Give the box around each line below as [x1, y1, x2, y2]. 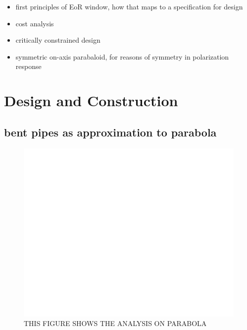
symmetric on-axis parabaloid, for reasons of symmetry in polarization [15, 51, 229, 62]
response [15, 61, 42, 71]
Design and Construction [4, 90, 178, 111]
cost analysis [15, 18, 54, 28]
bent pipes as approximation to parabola [4, 124, 217, 139]
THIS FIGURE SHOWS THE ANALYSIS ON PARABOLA [24, 318, 207, 329]
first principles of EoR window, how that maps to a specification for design [15, 1, 243, 11]
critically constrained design [15, 35, 100, 45]
